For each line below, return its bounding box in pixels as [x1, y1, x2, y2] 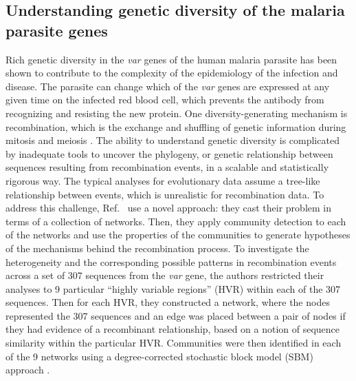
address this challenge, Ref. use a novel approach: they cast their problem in [5, 200, 331, 215]
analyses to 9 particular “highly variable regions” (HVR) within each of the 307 [5, 281, 341, 296]
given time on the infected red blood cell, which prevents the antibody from [5, 92, 324, 107]
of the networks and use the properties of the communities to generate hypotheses [5, 227, 351, 242]
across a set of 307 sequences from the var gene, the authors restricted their [5, 268, 324, 282]
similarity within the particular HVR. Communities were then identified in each [5, 336, 342, 350]
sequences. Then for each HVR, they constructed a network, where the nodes [5, 295, 330, 309]
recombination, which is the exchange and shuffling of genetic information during [5, 119, 346, 134]
